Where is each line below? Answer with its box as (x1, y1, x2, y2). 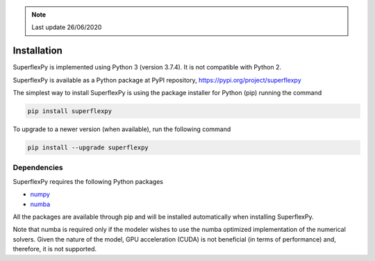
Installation (12, 45, 62, 57)
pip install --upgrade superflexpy (27, 144, 149, 152)
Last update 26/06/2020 (31, 23, 102, 31)
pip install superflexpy (27, 108, 112, 115)
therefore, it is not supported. (12, 245, 97, 253)
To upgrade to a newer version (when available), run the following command (12, 125, 231, 133)
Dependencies (12, 163, 64, 173)
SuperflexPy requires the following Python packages (12, 177, 163, 185)
